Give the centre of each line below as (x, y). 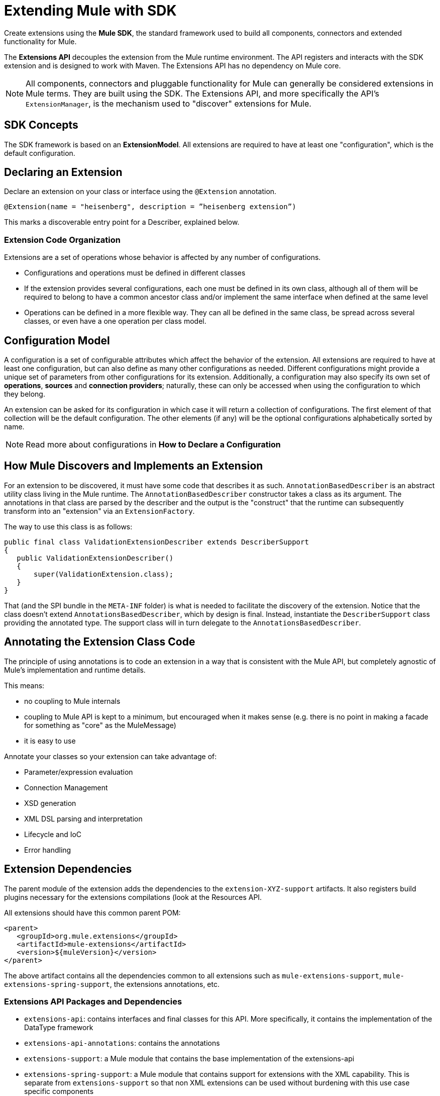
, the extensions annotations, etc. (165, 984)
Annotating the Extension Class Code (100, 642)
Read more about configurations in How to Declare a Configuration (153, 445)
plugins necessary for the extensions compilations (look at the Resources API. (133, 897)
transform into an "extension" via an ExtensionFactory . (99, 511)
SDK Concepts (41, 125)
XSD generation (50, 803)
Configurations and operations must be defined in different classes (135, 273)
